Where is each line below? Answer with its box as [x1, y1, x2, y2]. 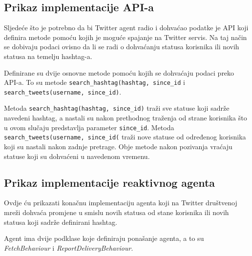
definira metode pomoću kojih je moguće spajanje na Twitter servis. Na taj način [4, 32, 247, 42]
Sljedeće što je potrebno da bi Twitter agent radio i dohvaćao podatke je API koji [4, 22, 249, 33]
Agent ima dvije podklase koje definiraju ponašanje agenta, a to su [4, 233, 204, 243]
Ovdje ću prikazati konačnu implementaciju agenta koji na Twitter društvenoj [4, 197, 237, 208]
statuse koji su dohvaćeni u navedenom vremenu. [4, 151, 150, 161]
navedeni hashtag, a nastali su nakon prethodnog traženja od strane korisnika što [4, 113, 247, 123]
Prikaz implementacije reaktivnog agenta [4, 175, 215, 190]
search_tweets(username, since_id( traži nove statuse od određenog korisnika [4, 132, 246, 142]
